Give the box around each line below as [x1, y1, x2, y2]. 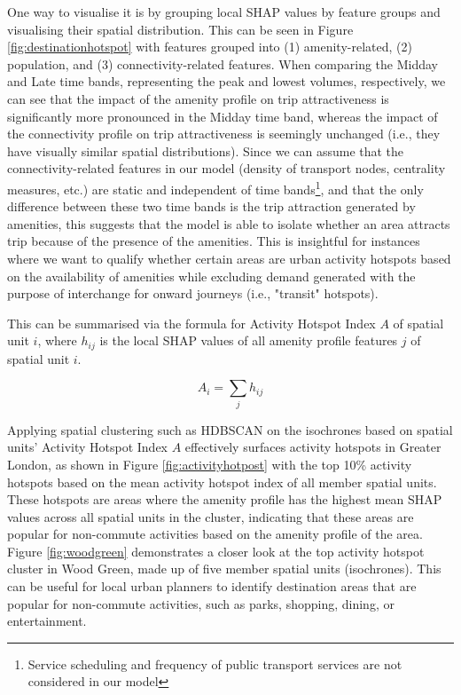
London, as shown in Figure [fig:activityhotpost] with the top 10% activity [7, 454, 412, 473]
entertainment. [7, 612, 87, 630]
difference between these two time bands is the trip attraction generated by [7, 197, 416, 216]
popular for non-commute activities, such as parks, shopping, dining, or [7, 594, 395, 612]
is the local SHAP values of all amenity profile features [99, 331, 398, 350]
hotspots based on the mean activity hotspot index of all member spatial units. [7, 472, 437, 491]
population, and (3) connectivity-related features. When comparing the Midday [7, 54, 438, 73]
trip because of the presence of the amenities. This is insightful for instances [7, 232, 420, 250]
